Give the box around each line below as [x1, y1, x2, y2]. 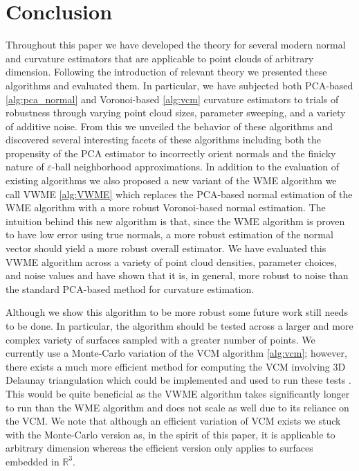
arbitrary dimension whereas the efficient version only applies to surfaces [6, 441, 313, 455]
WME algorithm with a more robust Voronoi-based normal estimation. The [6, 200, 326, 215]
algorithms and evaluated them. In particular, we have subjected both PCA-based [6, 78, 353, 92]
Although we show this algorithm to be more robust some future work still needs [6, 305, 348, 319]
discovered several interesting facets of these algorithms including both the [6, 132, 321, 147]
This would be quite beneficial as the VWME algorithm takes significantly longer [6, 386, 350, 400]
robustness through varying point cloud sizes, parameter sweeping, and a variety [6, 105, 346, 120]
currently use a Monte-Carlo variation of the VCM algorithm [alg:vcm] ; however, [6, 346, 347, 360]
